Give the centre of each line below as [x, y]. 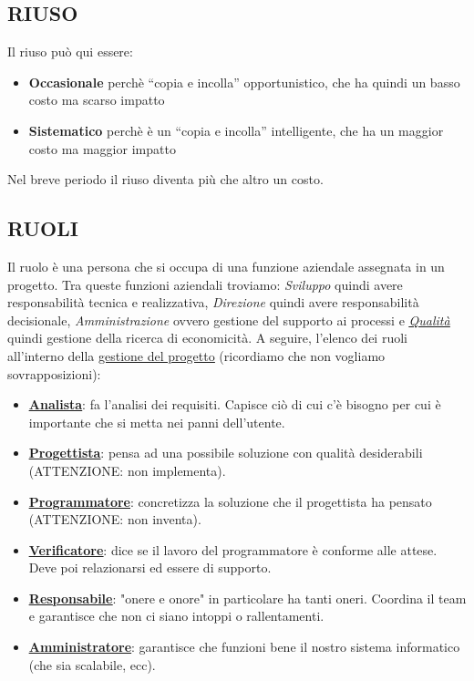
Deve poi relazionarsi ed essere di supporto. [150, 567]
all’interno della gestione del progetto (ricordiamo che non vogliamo [196, 355]
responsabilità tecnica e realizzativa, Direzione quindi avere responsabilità [213, 302]
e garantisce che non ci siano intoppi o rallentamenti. [176, 616]
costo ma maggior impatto [102, 148]
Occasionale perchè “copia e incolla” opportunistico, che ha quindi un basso [244, 82]
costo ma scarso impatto [97, 100]
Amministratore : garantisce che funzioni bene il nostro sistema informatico [244, 647]
